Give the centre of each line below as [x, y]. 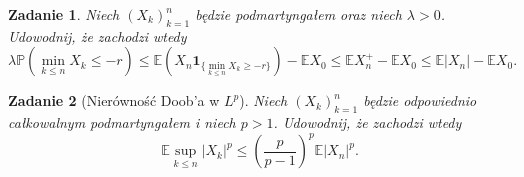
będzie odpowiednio [420, 100]
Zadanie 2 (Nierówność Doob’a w [114, 100]
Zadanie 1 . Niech [64, 14]
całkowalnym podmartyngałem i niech [122, 122]
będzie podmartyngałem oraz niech [298, 14]
